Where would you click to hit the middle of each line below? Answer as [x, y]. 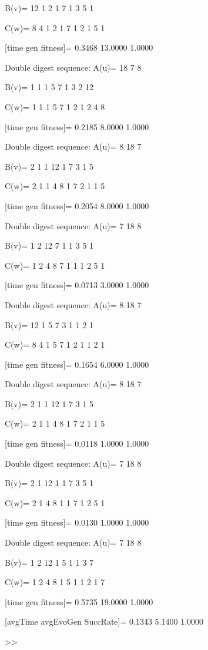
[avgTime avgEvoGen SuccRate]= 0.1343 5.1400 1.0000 [104, 621]
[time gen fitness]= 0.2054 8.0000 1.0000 [77, 205]
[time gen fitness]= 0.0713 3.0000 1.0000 [77, 285]
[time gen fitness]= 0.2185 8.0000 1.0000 [77, 126]
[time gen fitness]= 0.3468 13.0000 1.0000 [79, 47]
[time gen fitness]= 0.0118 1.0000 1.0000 [77, 443]
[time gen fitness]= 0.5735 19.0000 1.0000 [79, 601]
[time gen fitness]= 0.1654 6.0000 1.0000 [77, 364]
